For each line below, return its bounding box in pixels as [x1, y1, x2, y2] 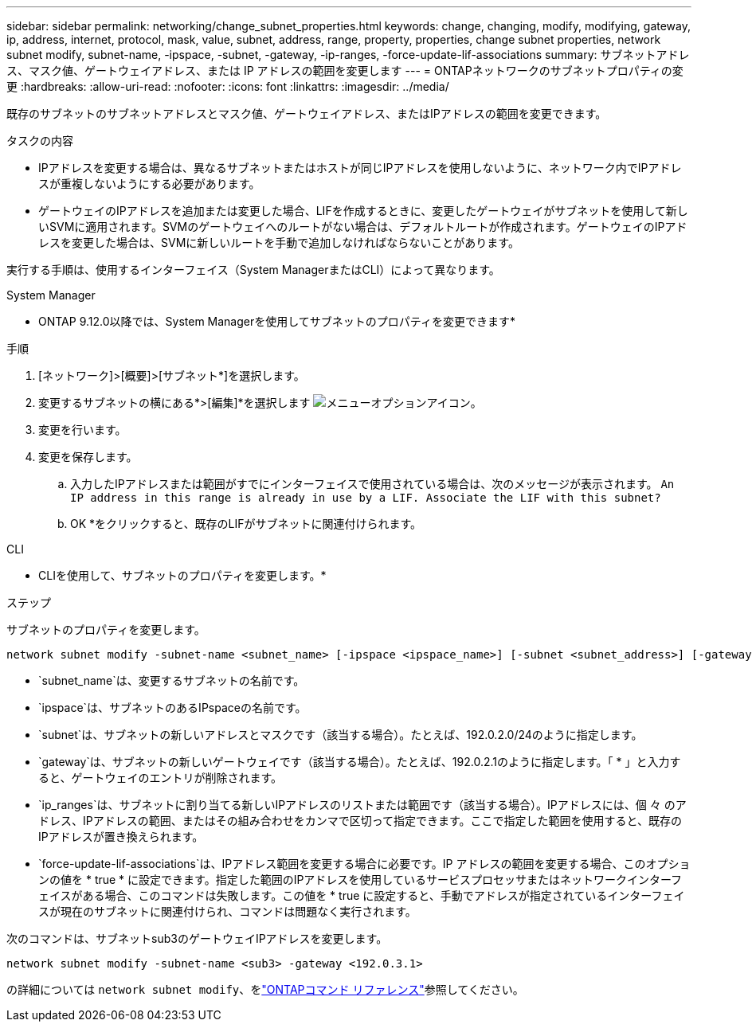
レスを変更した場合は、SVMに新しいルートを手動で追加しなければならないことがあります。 [38, 236, 519, 249]
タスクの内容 [6, 134, 73, 147]
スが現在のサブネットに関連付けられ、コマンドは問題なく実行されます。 [38, 905, 417, 918]
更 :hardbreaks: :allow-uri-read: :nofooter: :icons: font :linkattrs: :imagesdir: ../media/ [6, 80, 449, 93]
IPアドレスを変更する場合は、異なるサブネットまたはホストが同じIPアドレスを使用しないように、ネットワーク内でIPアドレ [38, 161, 682, 174]
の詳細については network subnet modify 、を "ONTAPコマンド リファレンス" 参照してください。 [6, 983, 524, 996]
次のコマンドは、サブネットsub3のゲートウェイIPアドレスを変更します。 [6, 932, 388, 945]
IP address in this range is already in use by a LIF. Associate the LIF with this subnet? [70, 491, 661, 504]
